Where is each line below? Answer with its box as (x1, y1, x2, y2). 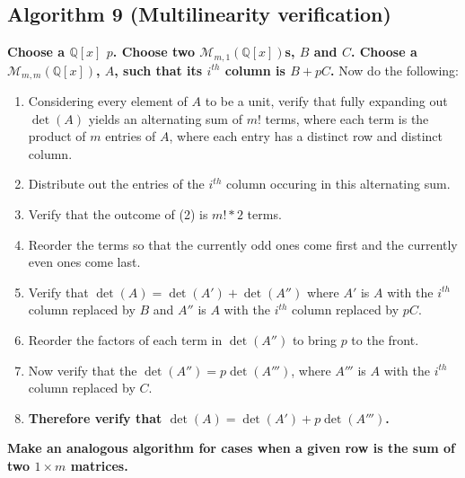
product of (28, 127, 86, 146)
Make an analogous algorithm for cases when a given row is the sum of (7, 438, 455, 457)
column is (224, 60, 285, 79)
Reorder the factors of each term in (28, 331, 223, 350)
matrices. (70, 456, 128, 475)
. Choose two (112, 42, 195, 61)
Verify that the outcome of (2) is (28, 205, 208, 224)
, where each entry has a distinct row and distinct (169, 127, 443, 146)
